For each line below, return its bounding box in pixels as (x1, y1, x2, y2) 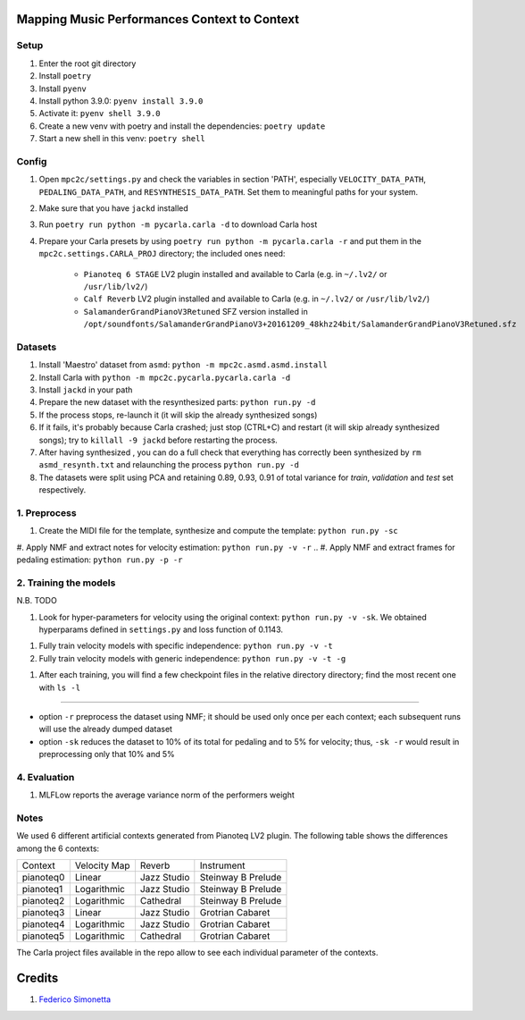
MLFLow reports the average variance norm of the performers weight (38, 789, 295, 800)
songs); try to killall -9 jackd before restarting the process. (38, 434, 279, 445)
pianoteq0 (21, 872, 65, 884)
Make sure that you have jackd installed (38, 203, 189, 214)
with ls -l (38, 682, 80, 693)
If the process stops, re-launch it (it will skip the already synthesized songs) (38, 409, 318, 420)
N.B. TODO (16, 595, 57, 606)
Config (16, 155, 47, 167)
